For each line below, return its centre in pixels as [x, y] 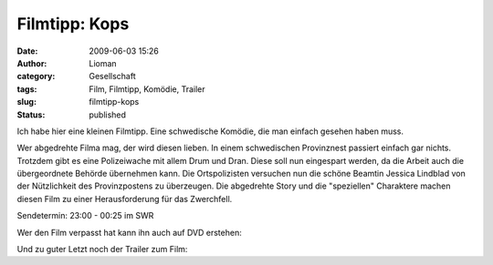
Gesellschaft [112, 76]
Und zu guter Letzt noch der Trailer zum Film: [102, 250]
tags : [27, 89]
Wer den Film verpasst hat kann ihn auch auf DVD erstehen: [129, 232]
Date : [27, 51]
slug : [26, 102]
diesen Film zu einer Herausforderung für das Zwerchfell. [125, 199]
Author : [32, 63]
